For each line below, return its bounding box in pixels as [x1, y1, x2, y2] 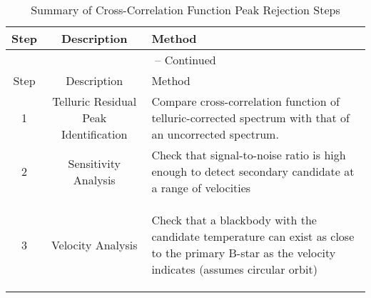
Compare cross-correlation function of [151, 93, 340, 109]
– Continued [155, 51, 216, 68]
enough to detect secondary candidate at [151, 163, 355, 179]
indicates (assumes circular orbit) [151, 261, 317, 277]
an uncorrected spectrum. [151, 126, 279, 142]
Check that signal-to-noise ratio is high [151, 146, 346, 163]
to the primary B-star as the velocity [151, 244, 336, 261]
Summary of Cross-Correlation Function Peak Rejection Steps [31, 1, 340, 18]
